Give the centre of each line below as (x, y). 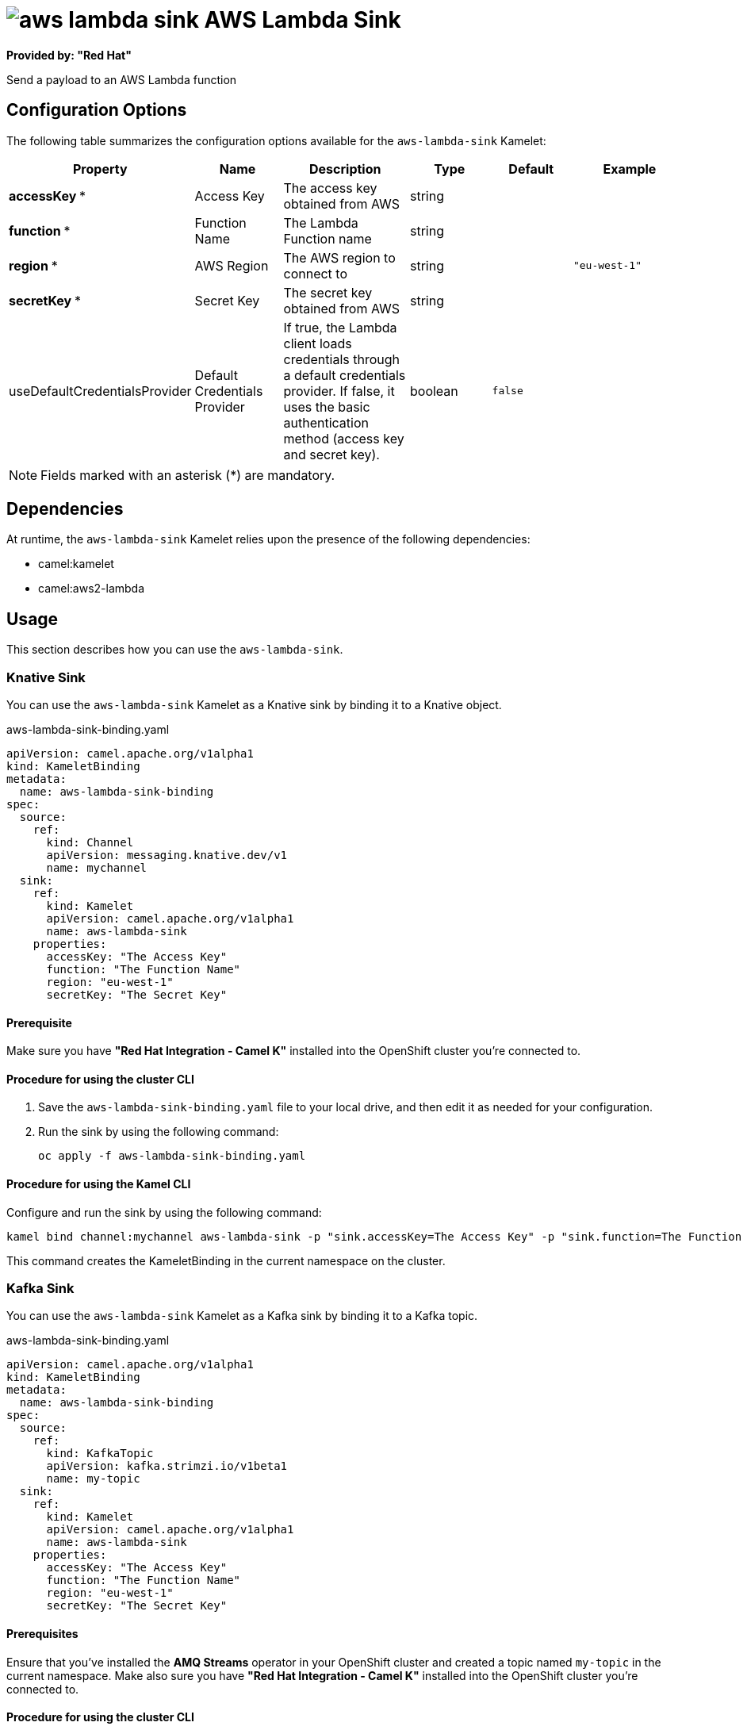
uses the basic (327, 407)
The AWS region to (339, 257)
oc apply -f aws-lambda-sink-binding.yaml (172, 1156)
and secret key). (331, 454)
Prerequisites (42, 1634)
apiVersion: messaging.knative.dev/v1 (167, 855)
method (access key (344, 438)
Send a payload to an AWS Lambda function (122, 79)
